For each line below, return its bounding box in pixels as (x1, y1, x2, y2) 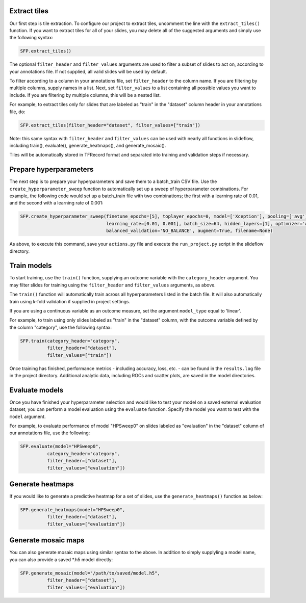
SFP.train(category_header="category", (20, 338, 120, 344)
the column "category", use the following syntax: (9, 324, 112, 330)
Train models (9, 261, 52, 270)
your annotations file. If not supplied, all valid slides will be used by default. (9, 68, 167, 74)
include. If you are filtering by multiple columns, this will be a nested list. (9, 92, 161, 98)
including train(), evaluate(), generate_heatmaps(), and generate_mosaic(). (9, 142, 166, 148)
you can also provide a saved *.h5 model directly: (9, 556, 113, 563)
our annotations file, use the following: (9, 430, 90, 436)
